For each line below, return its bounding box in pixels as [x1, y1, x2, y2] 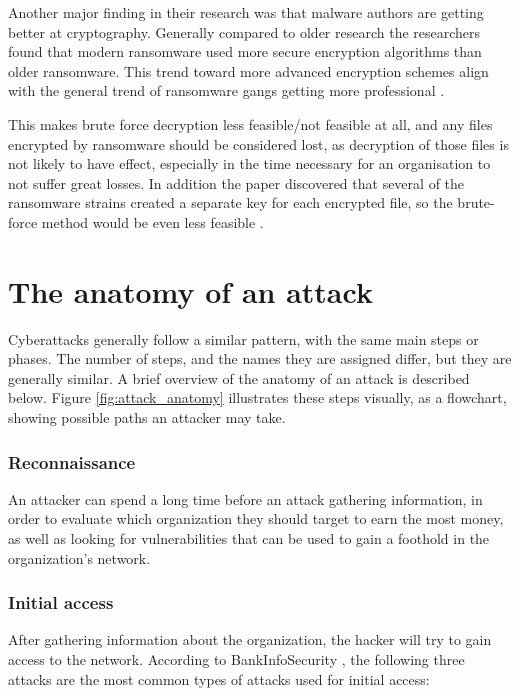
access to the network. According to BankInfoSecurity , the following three [8, 649, 465, 670]
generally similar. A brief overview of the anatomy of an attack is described [8, 367, 470, 388]
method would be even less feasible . [41, 211, 264, 232]
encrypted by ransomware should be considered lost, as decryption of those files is [8, 133, 509, 154]
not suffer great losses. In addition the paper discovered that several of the [8, 172, 465, 193]
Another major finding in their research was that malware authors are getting [8, 2, 484, 22]
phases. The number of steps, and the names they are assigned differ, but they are [8, 348, 512, 369]
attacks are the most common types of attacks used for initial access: [8, 668, 430, 689]
